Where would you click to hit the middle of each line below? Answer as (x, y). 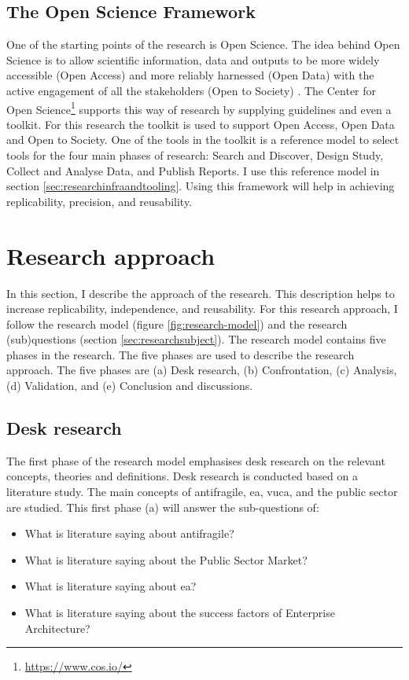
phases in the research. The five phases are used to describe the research (181, 354)
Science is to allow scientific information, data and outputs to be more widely (193, 59)
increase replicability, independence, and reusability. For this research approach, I (202, 309)
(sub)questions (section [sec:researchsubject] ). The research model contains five (196, 339)
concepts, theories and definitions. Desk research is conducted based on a (182, 476)
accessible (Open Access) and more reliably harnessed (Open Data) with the (190, 75)
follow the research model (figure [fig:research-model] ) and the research (177, 323)
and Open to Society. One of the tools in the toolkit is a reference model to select (203, 140)
